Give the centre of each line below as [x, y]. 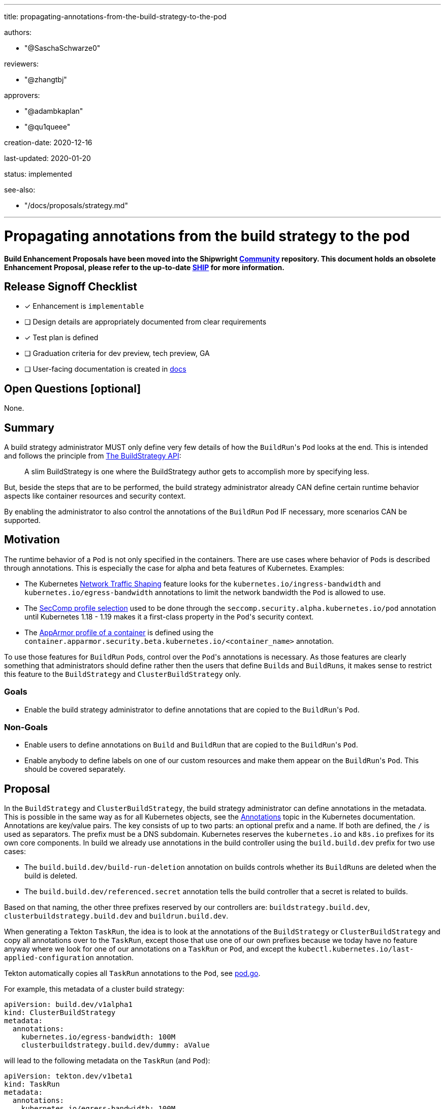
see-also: [20, 190]
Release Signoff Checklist [71, 286]
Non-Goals [26, 727]
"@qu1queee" [47, 127]
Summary [29, 428]
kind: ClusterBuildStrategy [60, 1013]
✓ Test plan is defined [61, 338]
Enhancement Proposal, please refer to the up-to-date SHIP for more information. [144, 267]
